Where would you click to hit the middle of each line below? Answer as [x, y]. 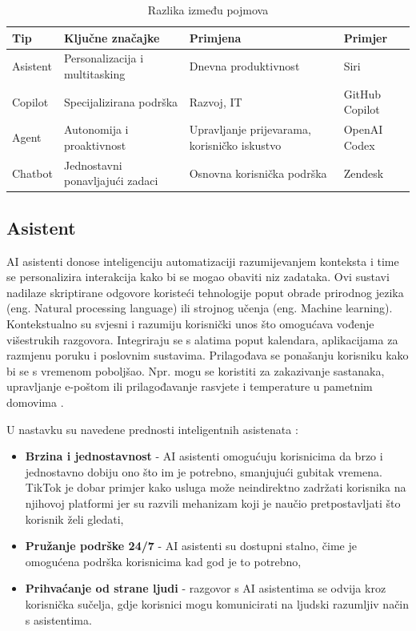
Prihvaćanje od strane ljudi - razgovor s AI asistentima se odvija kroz [206, 588]
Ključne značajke [112, 37]
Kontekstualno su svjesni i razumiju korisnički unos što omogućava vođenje [190, 324]
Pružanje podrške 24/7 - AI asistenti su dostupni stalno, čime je [191, 546]
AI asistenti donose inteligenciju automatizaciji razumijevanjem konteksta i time [203, 261]
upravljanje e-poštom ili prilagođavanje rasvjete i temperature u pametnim [190, 386]
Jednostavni [93, 165]
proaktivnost [95, 145]
